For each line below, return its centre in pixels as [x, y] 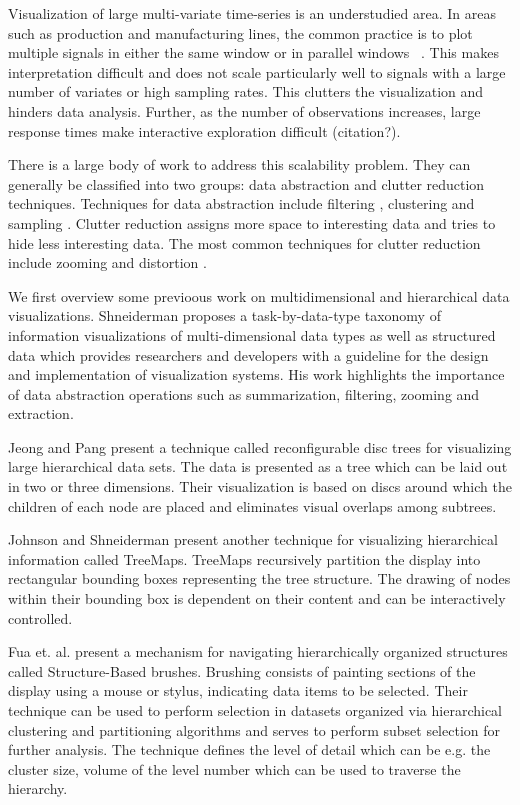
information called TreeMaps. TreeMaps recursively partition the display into [244, 558]
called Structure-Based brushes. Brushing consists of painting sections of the [242, 670]
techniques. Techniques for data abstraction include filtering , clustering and [241, 203]
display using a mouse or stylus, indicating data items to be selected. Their [238, 690]
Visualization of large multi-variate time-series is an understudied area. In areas [252, 13]
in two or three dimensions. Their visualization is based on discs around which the [260, 486]
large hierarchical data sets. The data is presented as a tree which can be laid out [258, 466]
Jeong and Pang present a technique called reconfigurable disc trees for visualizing [260, 446]
